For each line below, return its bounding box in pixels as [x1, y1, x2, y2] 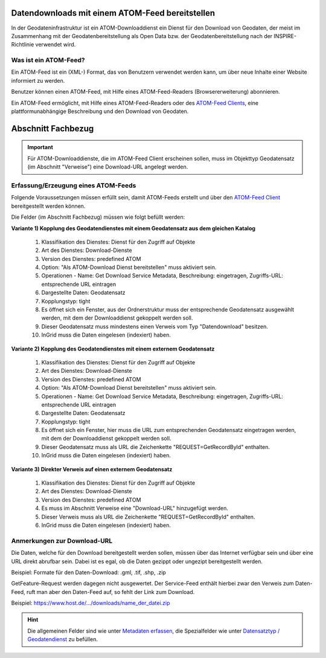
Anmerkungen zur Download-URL [11, 537, 113, 545]
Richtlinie [11, 41, 34, 48]
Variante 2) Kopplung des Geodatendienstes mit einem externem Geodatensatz [11, 345, 215, 352]
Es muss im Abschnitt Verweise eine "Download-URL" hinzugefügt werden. [41, 505, 229, 512]
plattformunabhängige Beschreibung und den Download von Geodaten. [11, 108, 189, 115]
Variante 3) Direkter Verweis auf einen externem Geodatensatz [11, 465, 173, 473]
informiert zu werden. [11, 77, 65, 84]
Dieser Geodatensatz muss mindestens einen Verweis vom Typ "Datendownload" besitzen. [41, 323, 268, 330]
